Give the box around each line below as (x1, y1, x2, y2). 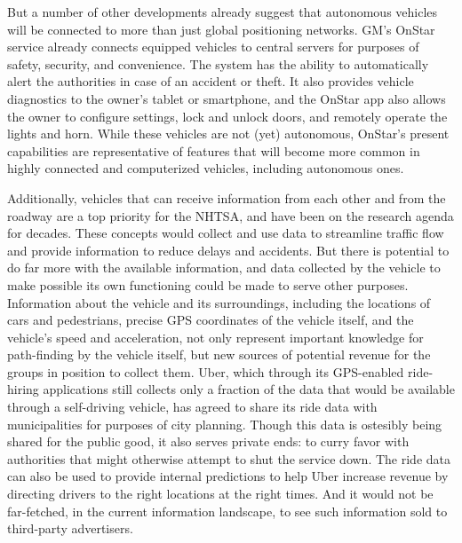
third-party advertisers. (7, 519, 133, 538)
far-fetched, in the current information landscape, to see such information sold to (7, 501, 448, 520)
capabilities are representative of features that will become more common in (7, 141, 420, 160)
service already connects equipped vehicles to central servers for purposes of (7, 37, 419, 56)
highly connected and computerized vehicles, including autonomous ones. (7, 159, 404, 177)
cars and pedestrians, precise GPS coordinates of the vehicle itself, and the (7, 311, 414, 329)
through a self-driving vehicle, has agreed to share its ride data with (7, 397, 378, 416)
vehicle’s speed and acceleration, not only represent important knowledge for (7, 327, 424, 346)
